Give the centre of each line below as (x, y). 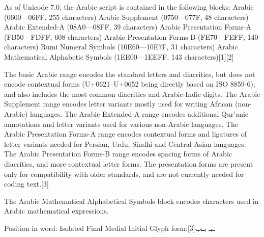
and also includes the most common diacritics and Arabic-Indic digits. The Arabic (132, 94)
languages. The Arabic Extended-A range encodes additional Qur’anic (139, 113)
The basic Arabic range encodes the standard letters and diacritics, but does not (130, 74)
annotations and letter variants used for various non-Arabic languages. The (121, 124)
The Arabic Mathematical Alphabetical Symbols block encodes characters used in (131, 201)
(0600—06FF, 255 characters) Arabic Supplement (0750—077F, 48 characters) (126, 17)
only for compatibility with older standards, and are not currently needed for (124, 174)
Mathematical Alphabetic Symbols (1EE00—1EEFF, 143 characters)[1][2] (119, 56)
